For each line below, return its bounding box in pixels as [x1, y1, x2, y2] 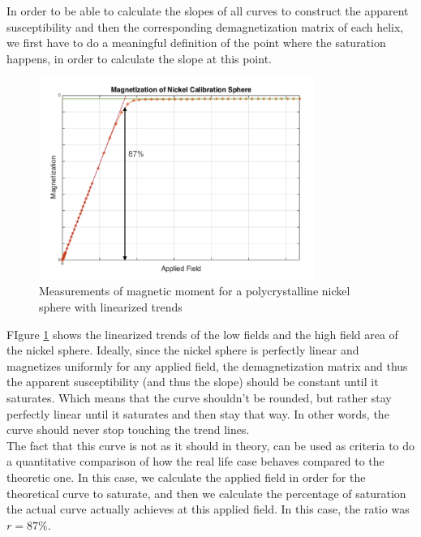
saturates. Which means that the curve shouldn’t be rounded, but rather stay [6, 389, 392, 406]
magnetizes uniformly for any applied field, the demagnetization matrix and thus [6, 357, 408, 374]
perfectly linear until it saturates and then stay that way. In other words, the [6, 405, 389, 422]
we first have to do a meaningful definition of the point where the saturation [6, 34, 386, 51]
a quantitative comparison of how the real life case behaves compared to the [6, 453, 384, 470]
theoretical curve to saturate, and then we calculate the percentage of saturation [6, 484, 406, 501]
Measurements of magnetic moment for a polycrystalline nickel [39, 282, 350, 299]
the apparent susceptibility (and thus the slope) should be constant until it [6, 373, 379, 390]
